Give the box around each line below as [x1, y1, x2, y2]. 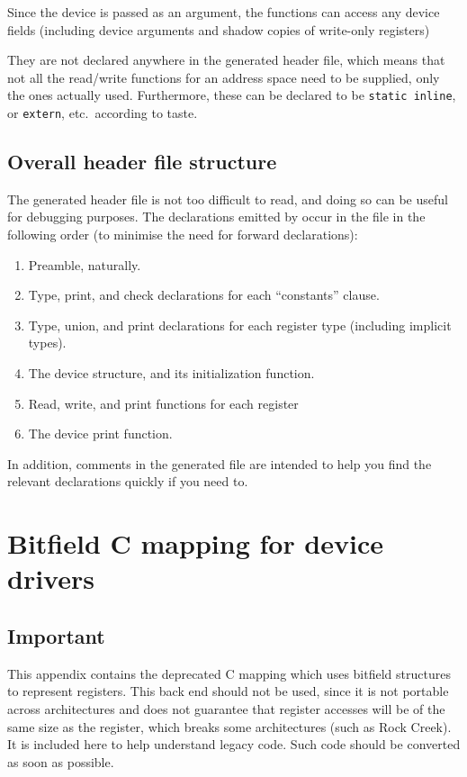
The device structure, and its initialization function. [28, 364, 315, 383]
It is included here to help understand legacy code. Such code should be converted [7, 735, 461, 754]
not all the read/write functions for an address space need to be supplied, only [7, 68, 440, 86]
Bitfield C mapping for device [7, 525, 384, 562]
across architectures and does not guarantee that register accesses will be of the [7, 699, 445, 718]
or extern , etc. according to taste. [7, 104, 198, 122]
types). [28, 333, 67, 352]
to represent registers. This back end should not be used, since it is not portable [7, 682, 449, 700]
